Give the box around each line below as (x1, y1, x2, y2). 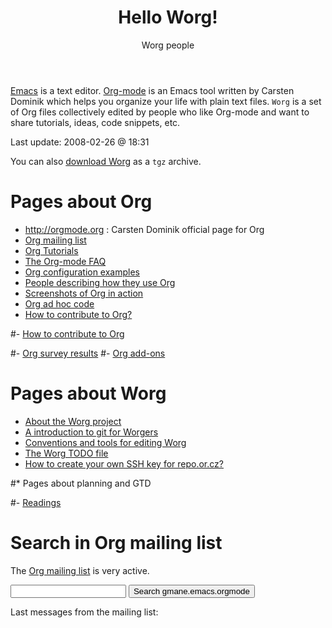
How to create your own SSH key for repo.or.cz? (24, 457, 224, 470)
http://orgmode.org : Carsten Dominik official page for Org (24, 223, 265, 235)
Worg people (141, 39, 195, 51)
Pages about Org (10, 191, 153, 213)
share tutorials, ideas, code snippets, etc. (10, 116, 181, 128)
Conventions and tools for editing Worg (24, 436, 187, 448)
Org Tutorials (24, 244, 79, 256)
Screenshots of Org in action (24, 287, 144, 299)
